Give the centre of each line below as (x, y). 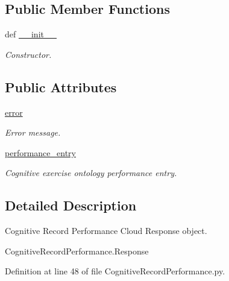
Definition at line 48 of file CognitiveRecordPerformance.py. (115, 271)
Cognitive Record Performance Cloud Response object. (106, 231)
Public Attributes (61, 87)
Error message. (33, 132)
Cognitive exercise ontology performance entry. (91, 173)
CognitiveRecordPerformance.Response (77, 251)
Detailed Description (71, 205)
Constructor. (28, 54)
